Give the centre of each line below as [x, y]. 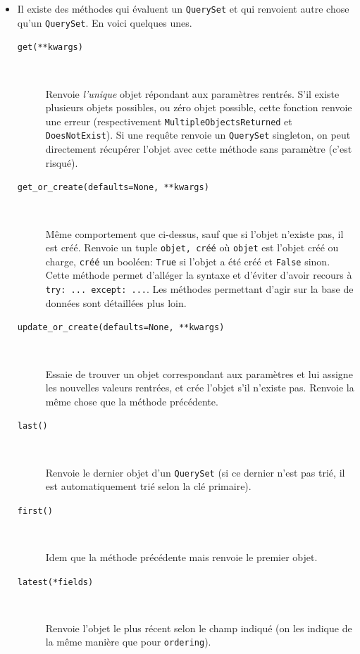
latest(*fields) [55, 582]
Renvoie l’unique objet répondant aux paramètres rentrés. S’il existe [192, 93]
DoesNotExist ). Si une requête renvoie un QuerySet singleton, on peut [198, 135]
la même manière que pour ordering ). [128, 642]
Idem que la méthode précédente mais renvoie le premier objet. [181, 557]
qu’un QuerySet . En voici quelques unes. [105, 22]
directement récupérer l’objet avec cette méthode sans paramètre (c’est [199, 149]
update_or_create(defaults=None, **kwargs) [121, 328]
